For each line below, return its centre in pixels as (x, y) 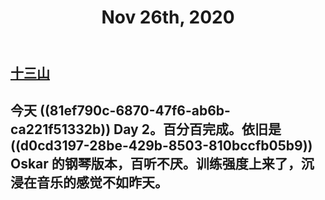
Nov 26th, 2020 (168, 17)
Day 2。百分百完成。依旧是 (197, 129)
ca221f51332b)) (61, 129)
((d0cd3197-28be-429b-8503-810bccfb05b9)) (161, 145)
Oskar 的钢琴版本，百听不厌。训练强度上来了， (156, 163)
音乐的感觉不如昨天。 (102, 182)
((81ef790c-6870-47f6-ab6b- (135, 110)
